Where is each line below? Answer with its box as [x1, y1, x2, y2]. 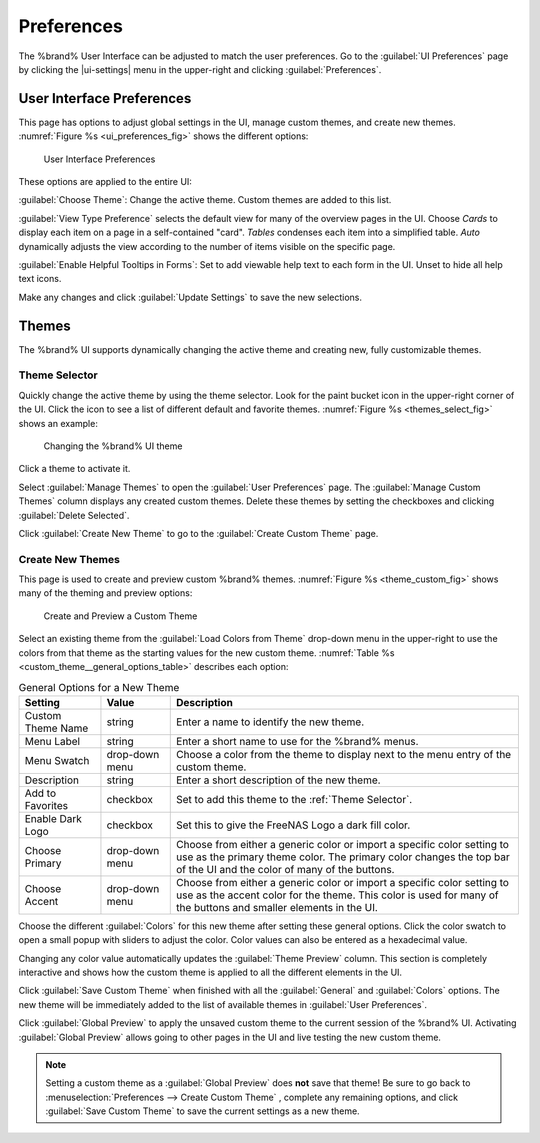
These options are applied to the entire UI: [18, 176, 192, 188]
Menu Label [24, 734, 80, 748]
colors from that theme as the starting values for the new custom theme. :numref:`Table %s [18, 646, 395, 659]
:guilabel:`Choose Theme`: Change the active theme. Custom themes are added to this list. [18, 194, 392, 206]
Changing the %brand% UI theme [43, 440, 183, 452]
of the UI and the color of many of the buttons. [176, 862, 395, 876]
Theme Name [24, 721, 89, 735]
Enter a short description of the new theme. [176, 773, 381, 787]
